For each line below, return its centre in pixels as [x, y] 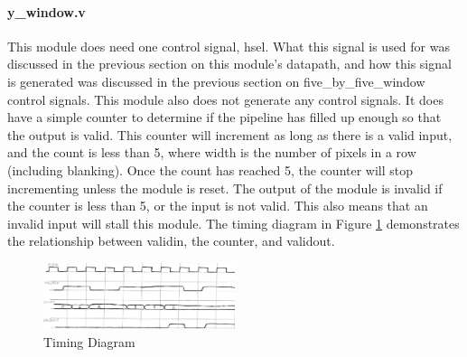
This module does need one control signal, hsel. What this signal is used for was [229, 46]
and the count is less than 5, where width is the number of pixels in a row [212, 152]
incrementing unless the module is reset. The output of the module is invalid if [225, 188]
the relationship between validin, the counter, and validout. [171, 241]
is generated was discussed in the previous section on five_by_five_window [216, 81]
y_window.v [47, 11]
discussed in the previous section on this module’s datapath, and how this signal [229, 64]
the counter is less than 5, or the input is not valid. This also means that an [218, 206]
